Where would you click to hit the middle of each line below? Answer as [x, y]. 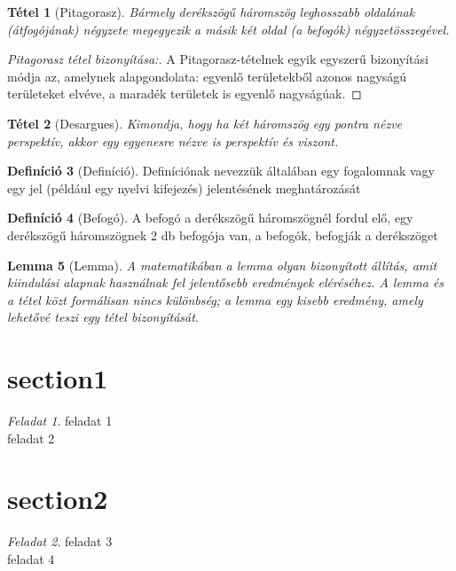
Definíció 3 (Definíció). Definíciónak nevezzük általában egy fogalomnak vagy [221, 171]
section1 [58, 378]
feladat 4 [31, 558]
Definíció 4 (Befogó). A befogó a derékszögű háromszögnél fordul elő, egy [210, 218]
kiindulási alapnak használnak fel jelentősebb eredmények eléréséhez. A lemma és [226, 282]
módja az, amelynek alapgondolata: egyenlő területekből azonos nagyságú [207, 76]
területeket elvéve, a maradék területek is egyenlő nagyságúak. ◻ [185, 94]
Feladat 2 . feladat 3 [60, 541]
